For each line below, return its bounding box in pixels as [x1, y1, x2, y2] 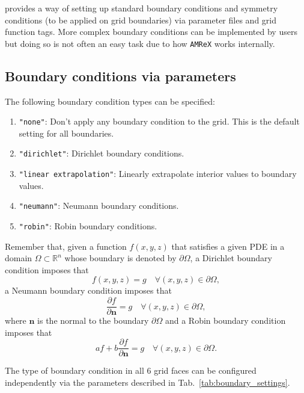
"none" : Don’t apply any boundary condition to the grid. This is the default [19, 115, 300, 128]
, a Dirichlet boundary [190, 252, 272, 264]
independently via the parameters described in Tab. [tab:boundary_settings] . [5, 376, 290, 388]
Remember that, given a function [5, 240, 127, 252]
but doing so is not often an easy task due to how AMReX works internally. [5, 37, 275, 49]
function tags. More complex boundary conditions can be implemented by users [5, 25, 297, 38]
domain [5, 252, 32, 264]
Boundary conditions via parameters [5, 66, 236, 85]
